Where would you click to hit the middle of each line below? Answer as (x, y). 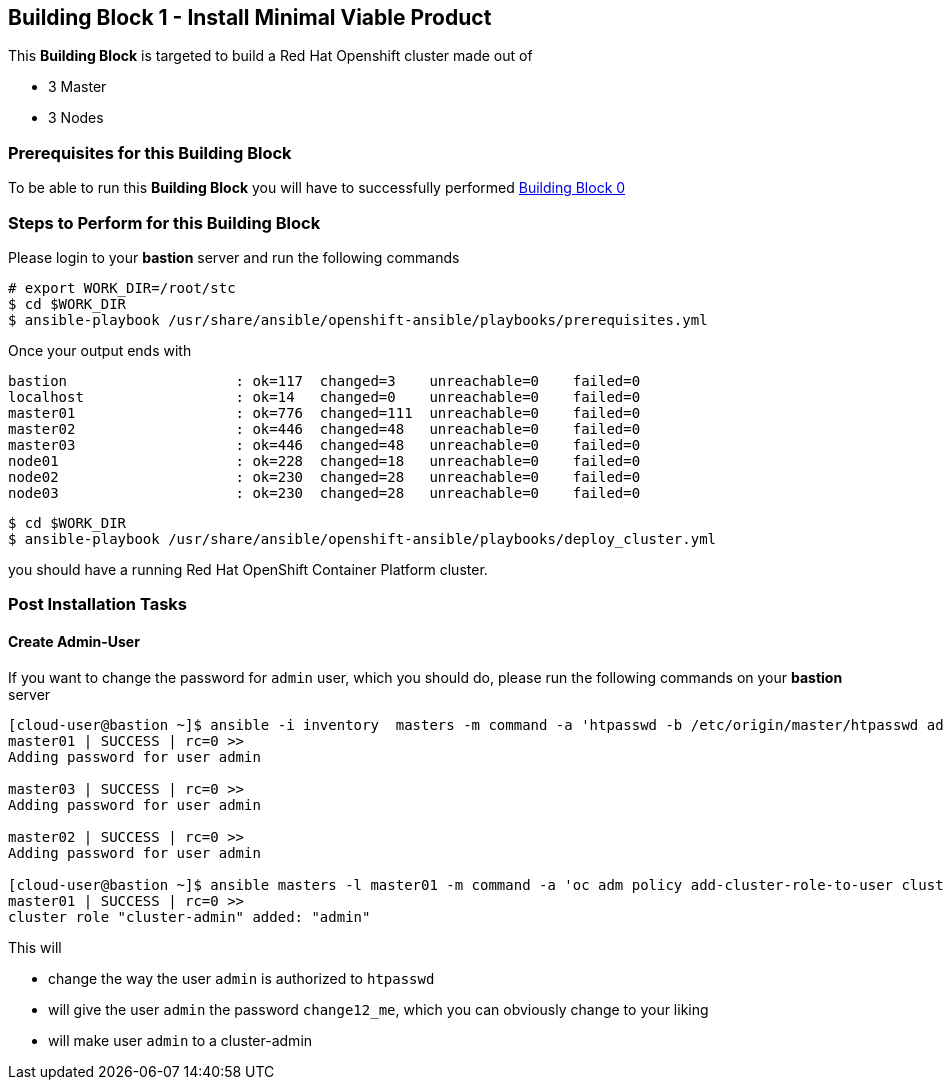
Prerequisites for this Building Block (150, 152)
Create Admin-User (74, 641)
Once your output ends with (100, 350)
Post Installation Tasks (97, 604)
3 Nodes (76, 118)
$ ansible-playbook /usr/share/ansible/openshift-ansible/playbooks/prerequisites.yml (358, 319)
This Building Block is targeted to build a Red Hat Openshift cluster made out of (270, 56)
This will (35, 947)
